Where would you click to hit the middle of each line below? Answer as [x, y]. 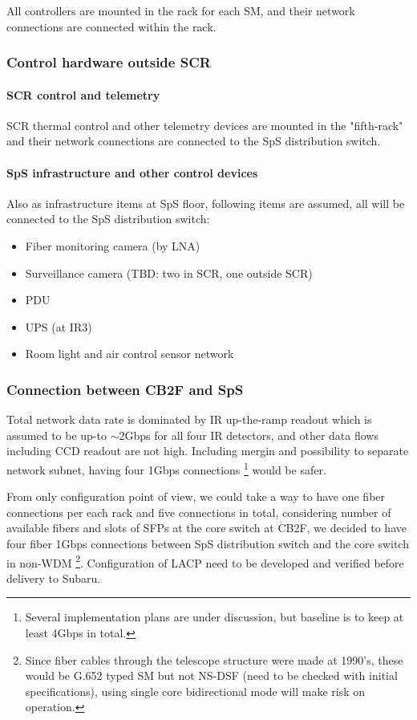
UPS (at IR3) [59, 326]
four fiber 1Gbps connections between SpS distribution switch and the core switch [208, 543]
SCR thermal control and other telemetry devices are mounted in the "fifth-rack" [205, 125]
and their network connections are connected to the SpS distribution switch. [194, 141]
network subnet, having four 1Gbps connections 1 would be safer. [166, 468]
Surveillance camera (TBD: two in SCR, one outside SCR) [169, 273]
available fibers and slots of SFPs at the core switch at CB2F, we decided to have [206, 528]
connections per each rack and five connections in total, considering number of [199, 512]
